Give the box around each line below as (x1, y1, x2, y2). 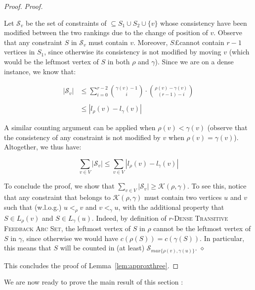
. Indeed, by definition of (91, 212, 167, 223)
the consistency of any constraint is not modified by (4, 132, 161, 142)
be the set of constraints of (26, 17, 107, 28)
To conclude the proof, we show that (4, 181, 115, 191)
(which (229, 47, 250, 57)
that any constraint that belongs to (4, 192, 111, 202)
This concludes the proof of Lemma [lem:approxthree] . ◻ (4, 260, 179, 270)
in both (107, 56, 130, 66)
